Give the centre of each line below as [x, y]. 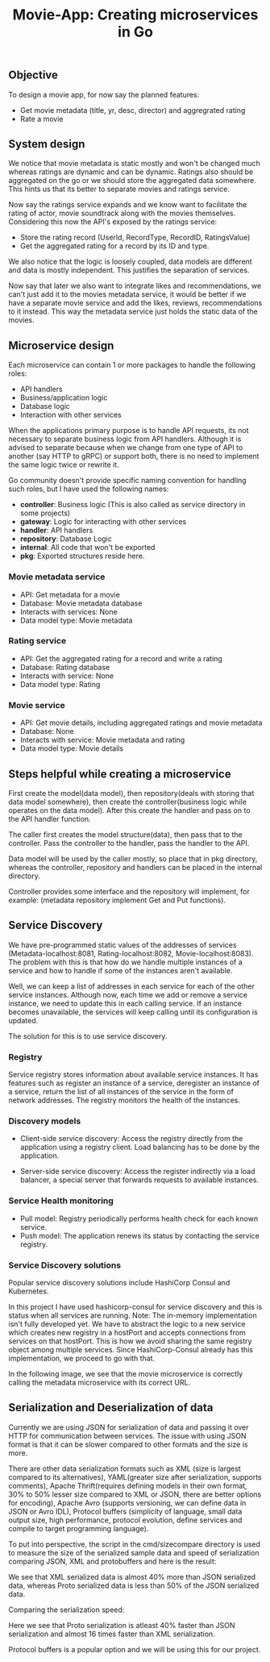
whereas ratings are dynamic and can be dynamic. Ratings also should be [131, 172]
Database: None [47, 731]
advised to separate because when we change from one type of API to [126, 448]
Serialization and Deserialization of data [111, 1408]
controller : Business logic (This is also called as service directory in [133, 505]
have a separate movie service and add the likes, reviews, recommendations [135, 303]
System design [47, 144]
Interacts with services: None [69, 611]
